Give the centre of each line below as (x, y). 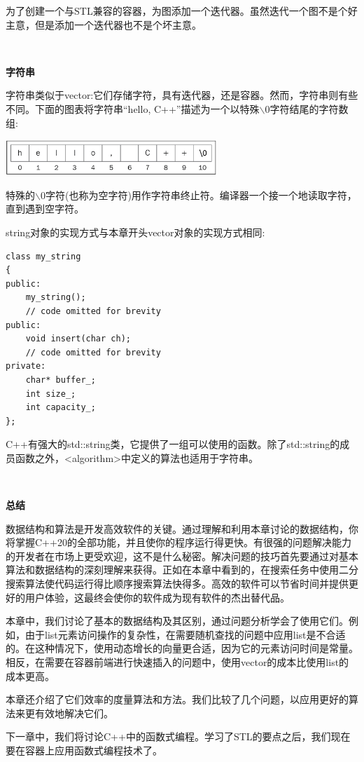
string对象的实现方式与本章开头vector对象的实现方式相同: (135, 232)
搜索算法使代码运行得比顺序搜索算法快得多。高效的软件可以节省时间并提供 (177, 584)
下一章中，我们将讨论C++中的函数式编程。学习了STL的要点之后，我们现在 (178, 736)
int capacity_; (61, 408)
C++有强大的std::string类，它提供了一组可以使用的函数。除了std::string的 (173, 444)
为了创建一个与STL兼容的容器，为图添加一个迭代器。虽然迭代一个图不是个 (177, 11)
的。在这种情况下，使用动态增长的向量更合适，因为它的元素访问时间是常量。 (182, 648)
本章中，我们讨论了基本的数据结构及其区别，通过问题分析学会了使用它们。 (177, 621)
